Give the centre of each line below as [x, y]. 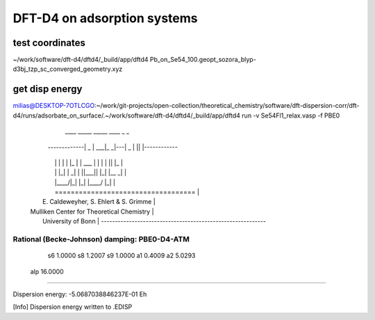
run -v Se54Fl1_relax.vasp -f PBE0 [291, 115]
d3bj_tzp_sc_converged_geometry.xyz [68, 69]
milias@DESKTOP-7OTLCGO [54, 106]
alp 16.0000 [47, 271]
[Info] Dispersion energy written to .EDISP [73, 307]
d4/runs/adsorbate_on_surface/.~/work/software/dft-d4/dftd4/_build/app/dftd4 [127, 115]
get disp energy [48, 89]
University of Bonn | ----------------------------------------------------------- [155, 221]
